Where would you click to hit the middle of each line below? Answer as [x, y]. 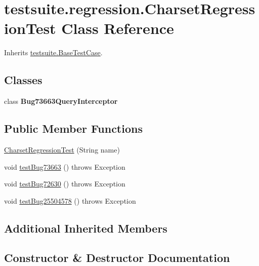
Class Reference [118, 28]
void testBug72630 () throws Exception [65, 184]
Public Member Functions [73, 128]
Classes [23, 80]
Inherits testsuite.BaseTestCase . [53, 52]
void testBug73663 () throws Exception [65, 166]
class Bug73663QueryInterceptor [61, 101]
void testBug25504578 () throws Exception [70, 200]
